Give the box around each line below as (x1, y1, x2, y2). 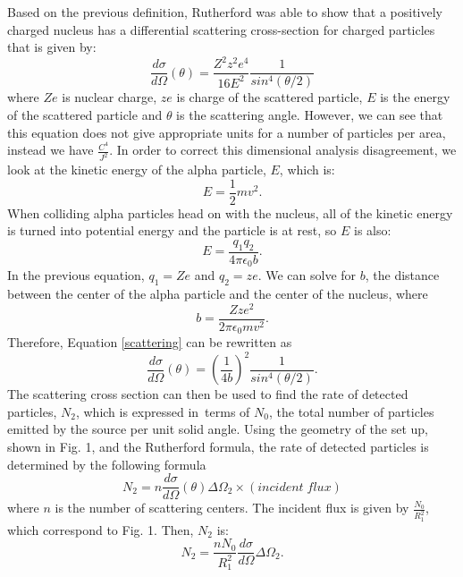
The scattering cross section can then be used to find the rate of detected (7, 385, 408, 403)
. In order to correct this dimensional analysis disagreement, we (109, 140, 457, 159)
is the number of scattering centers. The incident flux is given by (55, 498, 409, 517)
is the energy (380, 88, 450, 106)
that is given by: (7, 38, 97, 56)
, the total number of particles (268, 402, 434, 420)
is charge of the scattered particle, (176, 88, 363, 106)
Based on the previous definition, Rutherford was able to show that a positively (7, 3, 443, 21)
